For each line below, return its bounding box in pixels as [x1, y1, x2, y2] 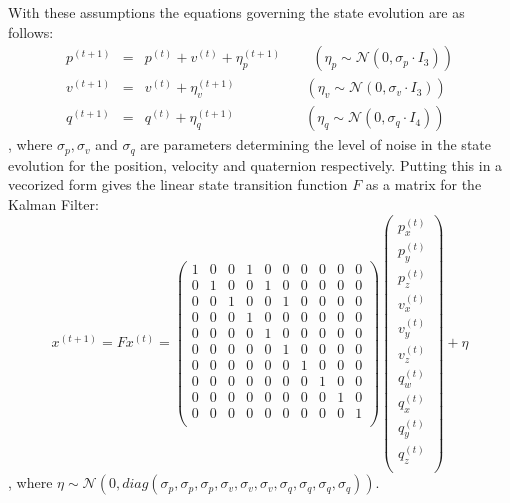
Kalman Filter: [8, 193, 99, 214]
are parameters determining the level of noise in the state [140, 134, 491, 155]
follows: [8, 21, 54, 42]
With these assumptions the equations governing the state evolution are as [8, 2, 465, 22]
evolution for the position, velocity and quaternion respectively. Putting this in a [8, 154, 503, 175]
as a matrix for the [365, 174, 482, 195]
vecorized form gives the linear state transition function [8, 174, 348, 195]
